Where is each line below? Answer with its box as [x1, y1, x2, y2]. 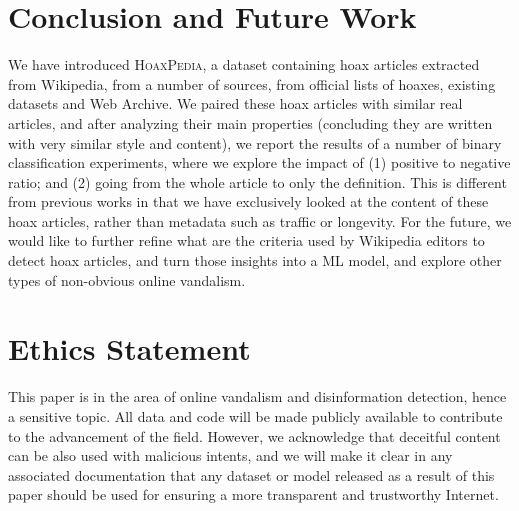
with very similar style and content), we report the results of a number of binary [8, 132, 502, 153]
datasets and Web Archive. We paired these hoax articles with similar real [8, 93, 463, 114]
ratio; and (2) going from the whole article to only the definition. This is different [8, 171, 507, 192]
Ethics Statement [8, 328, 251, 369]
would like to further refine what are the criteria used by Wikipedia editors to [8, 230, 485, 251]
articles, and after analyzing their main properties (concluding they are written [8, 112, 493, 133]
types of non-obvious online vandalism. [8, 269, 246, 290]
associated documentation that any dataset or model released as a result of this [8, 464, 495, 485]
